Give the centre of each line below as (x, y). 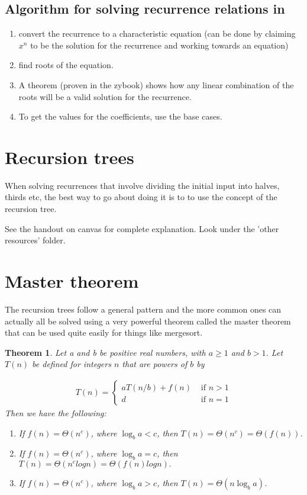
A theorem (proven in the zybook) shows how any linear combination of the (156, 84)
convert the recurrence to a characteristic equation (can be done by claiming (157, 33)
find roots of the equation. (66, 65)
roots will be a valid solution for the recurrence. (105, 96)
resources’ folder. (35, 240)
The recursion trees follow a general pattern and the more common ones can (143, 309)
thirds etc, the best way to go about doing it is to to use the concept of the (141, 197)
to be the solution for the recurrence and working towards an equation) (159, 45)
